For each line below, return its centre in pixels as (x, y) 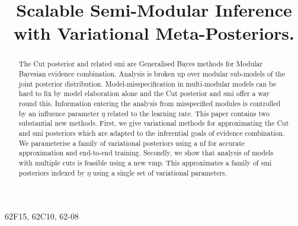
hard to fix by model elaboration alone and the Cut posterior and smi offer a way (144, 93)
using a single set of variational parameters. (160, 172)
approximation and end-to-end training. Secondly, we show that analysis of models (146, 153)
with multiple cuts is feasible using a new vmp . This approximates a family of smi (145, 162)
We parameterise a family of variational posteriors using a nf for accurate (132, 143)
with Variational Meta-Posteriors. (154, 33)
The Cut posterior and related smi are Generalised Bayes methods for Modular (141, 64)
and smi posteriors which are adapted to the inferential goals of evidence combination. (152, 133)
